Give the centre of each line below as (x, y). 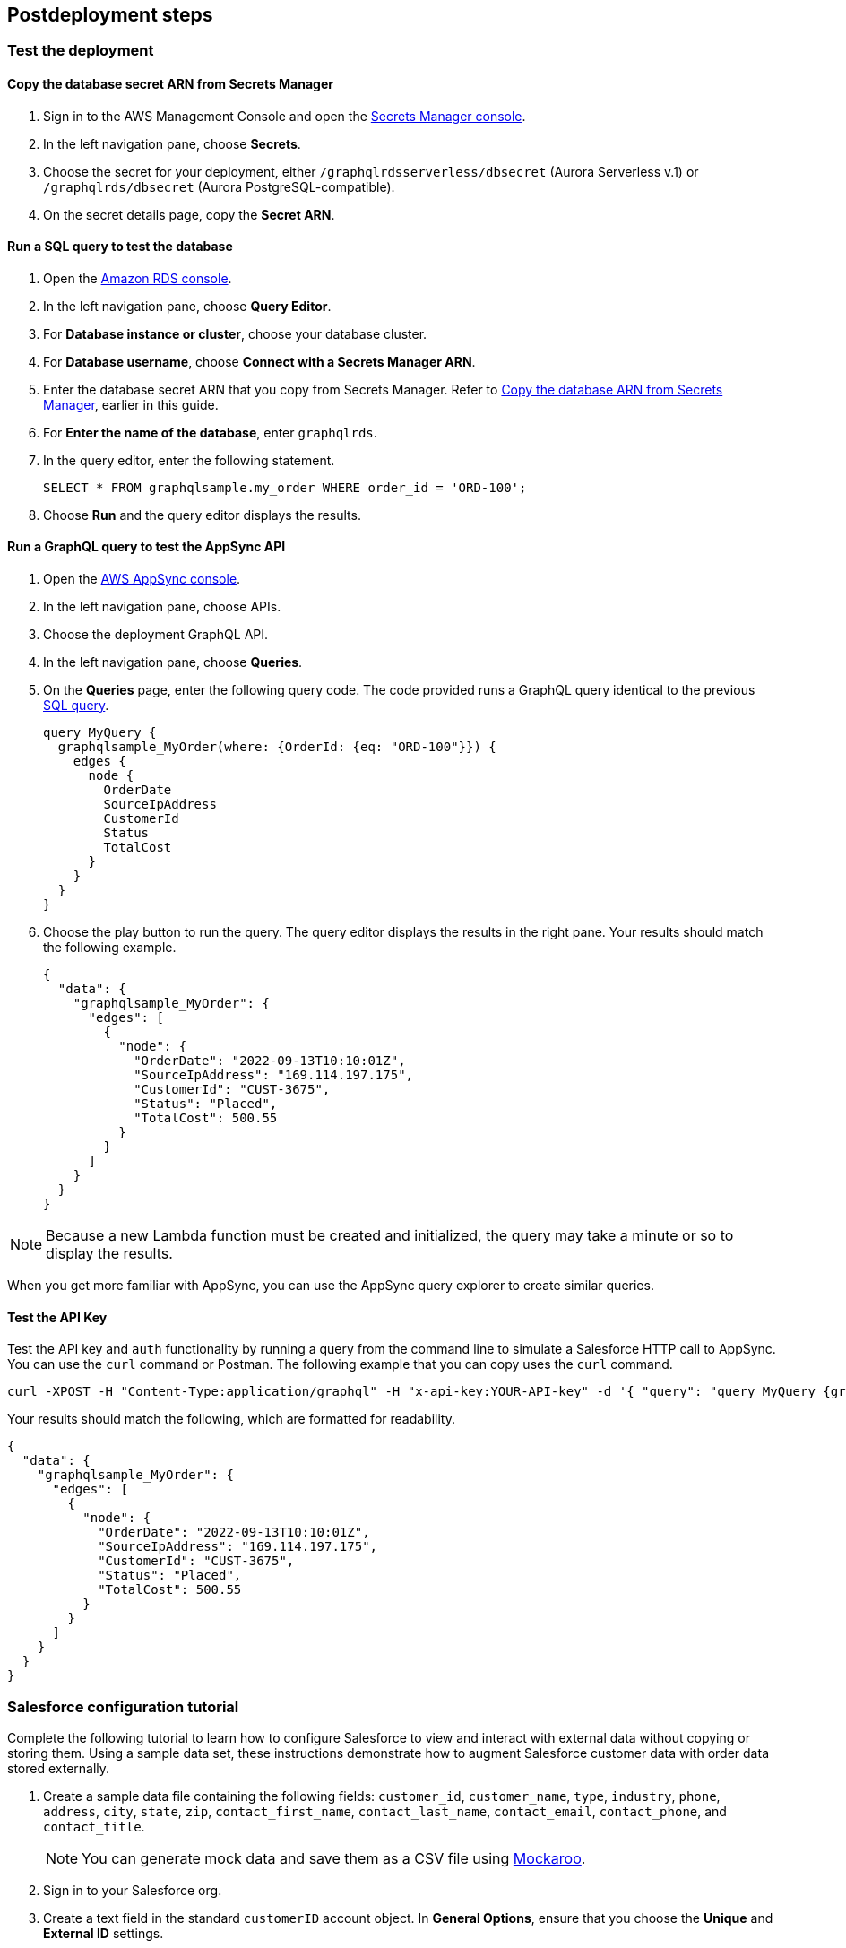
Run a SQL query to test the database (120, 247)
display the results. (109, 1254)
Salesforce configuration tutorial (123, 1706)
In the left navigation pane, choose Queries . (173, 662)
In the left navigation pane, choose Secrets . (172, 143)
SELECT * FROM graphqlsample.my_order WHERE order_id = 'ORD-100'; (285, 487)
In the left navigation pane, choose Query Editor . (187, 306)
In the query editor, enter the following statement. (189, 460)
